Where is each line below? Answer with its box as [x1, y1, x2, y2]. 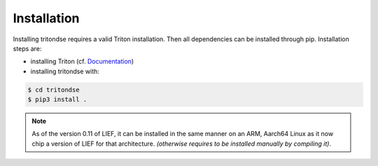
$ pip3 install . [27, 96, 87, 104]
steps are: [13, 44, 42, 52]
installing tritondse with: [30, 67, 99, 75]
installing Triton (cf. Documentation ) [30, 57, 134, 66]
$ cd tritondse [27, 86, 80, 93]
